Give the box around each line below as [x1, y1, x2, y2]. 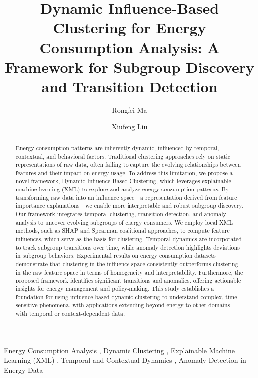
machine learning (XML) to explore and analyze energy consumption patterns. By [15, 185, 229, 193]
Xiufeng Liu [111, 121, 148, 132]
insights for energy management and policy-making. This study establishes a [15, 284, 214, 293]
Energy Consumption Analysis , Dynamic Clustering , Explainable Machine [4, 345, 235, 355]
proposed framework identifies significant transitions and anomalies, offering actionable [15, 276, 241, 284]
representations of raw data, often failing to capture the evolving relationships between [15, 160, 241, 169]
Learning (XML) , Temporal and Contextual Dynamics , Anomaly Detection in [4, 355, 246, 365]
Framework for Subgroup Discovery [4, 56, 255, 77]
